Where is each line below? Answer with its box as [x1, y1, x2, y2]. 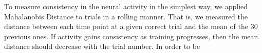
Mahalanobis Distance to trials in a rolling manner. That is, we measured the [4, 11, 248, 21]
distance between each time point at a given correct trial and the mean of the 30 [4, 21, 258, 32]
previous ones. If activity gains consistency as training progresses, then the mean [4, 31, 258, 41]
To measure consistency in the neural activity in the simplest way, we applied [4, 1, 248, 11]
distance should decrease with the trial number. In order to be [4, 41, 200, 51]
